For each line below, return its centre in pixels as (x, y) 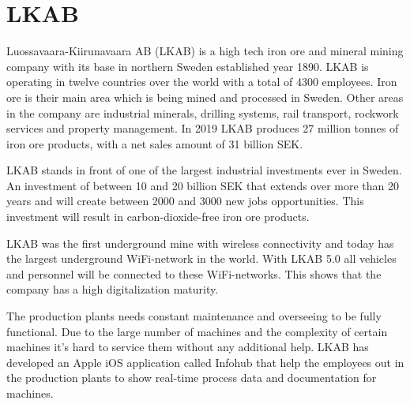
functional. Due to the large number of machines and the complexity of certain (197, 331)
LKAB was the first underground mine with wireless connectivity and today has (200, 243)
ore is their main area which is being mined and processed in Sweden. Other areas (205, 97)
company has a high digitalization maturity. (113, 289)
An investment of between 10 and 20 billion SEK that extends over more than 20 (203, 185)
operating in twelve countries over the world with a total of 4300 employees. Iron (202, 82)
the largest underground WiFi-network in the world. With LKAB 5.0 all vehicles (201, 258)
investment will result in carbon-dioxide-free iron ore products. (158, 217)
